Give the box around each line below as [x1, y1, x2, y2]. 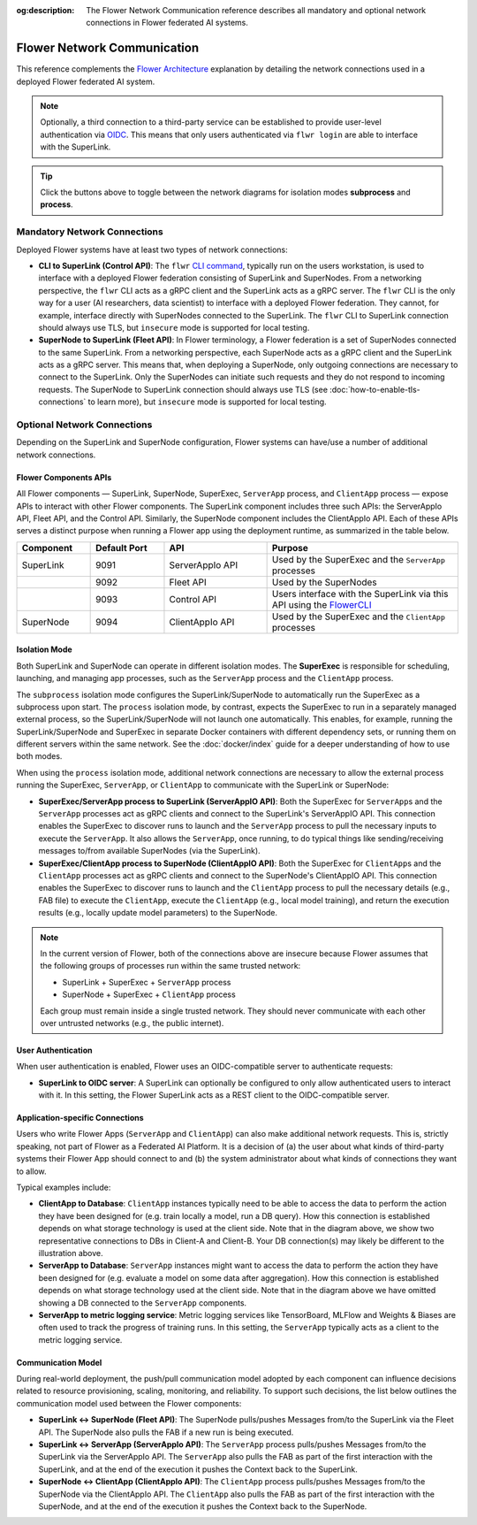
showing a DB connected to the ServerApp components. [38, 1297, 247, 1308]
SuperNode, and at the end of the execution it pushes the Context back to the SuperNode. [38, 1501, 367, 1512]
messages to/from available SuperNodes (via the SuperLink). [38, 846, 261, 856]
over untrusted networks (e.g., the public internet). [40, 1017, 224, 1028]
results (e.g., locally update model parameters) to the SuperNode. [38, 908, 278, 918]
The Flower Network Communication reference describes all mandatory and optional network [86, 5, 427, 15]
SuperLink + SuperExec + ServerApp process [62, 977, 231, 987]
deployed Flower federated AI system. [16, 76, 155, 87]
